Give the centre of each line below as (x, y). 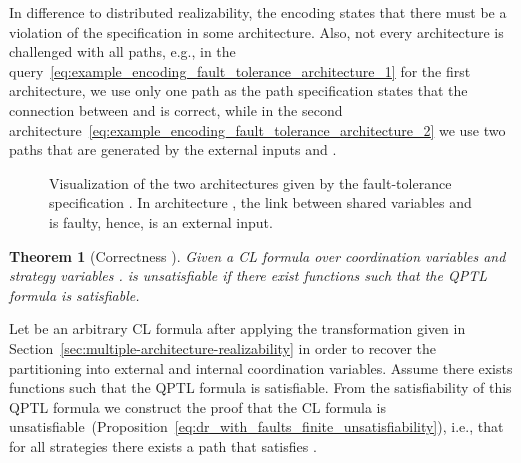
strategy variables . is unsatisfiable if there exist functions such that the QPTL (248, 275)
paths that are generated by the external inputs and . (173, 149)
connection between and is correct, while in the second (176, 109)
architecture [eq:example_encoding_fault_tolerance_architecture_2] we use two (257, 129)
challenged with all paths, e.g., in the (122, 51)
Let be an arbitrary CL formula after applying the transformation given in (237, 328)
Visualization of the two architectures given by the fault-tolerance (250, 182)
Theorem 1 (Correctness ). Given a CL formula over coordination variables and (257, 255)
